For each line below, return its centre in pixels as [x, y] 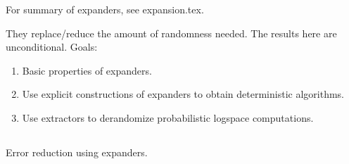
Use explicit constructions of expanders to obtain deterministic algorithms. [183, 94]
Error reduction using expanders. [77, 152]
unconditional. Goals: [52, 47]
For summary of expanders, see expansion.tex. [105, 9]
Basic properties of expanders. [87, 70]
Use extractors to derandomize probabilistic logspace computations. [168, 117]
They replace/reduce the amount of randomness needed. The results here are [171, 33]
